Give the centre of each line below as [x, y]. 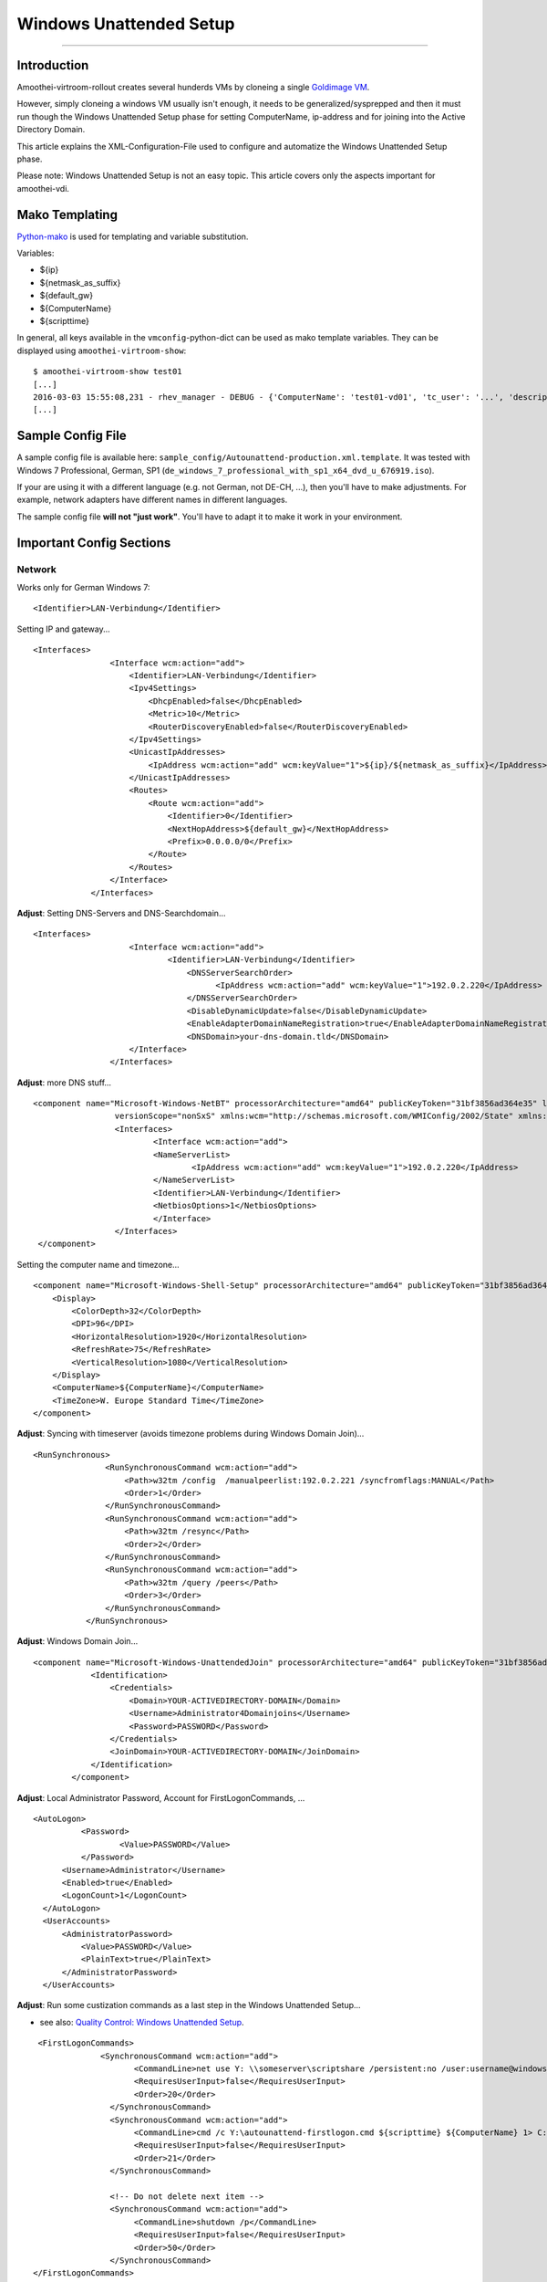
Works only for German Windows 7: [83, 588]
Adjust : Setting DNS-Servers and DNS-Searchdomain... [121, 913]
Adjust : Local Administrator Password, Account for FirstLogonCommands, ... [161, 1797]
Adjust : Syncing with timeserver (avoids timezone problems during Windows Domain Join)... [191, 1434]
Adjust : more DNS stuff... [64, 1083]
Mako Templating [67, 215]
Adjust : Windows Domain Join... [77, 1641]
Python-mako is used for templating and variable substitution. [133, 236]
